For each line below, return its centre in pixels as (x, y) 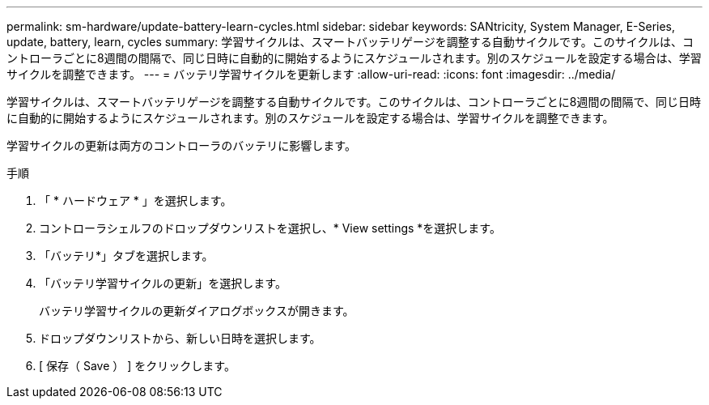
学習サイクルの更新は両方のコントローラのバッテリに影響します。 (181, 145)
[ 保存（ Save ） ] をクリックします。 (137, 366)
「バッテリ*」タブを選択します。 (126, 256)
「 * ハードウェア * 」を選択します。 (136, 200)
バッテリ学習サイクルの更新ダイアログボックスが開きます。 (197, 311)
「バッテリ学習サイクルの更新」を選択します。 (163, 283)
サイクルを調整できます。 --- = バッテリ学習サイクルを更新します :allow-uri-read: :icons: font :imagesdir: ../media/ (311, 74)
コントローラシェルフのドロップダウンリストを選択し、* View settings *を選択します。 (270, 228)
